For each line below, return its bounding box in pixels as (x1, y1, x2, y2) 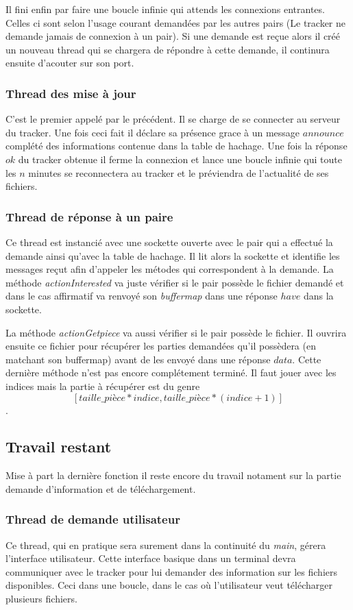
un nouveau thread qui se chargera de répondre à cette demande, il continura (5, 42, 330, 56)
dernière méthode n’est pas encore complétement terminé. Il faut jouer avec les (5, 365, 337, 380)
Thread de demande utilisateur (5, 511, 180, 528)
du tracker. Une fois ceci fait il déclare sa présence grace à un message (5, 125, 300, 139)
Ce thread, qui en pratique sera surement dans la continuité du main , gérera (5, 537, 326, 552)
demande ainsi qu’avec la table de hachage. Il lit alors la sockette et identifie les (5, 248, 340, 263)
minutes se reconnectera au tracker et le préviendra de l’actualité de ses (28, 165, 329, 180)
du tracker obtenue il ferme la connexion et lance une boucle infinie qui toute (18, 151, 342, 166)
